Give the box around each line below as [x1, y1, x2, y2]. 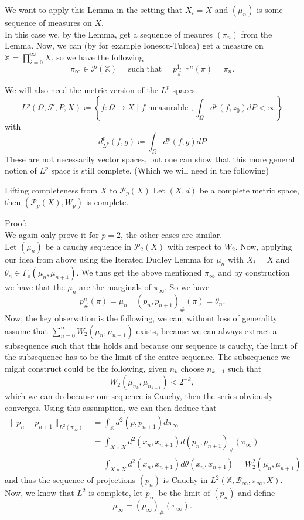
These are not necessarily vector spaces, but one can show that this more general [5, 152, 295, 165]
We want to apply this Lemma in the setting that [5, 4, 183, 15]
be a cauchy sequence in [45, 240, 131, 252]
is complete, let [88, 487, 143, 499]
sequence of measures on [5, 16, 92, 28]
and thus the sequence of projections [5, 474, 136, 486]
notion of [5, 164, 37, 176]
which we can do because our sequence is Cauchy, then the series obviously [5, 390, 274, 402]
